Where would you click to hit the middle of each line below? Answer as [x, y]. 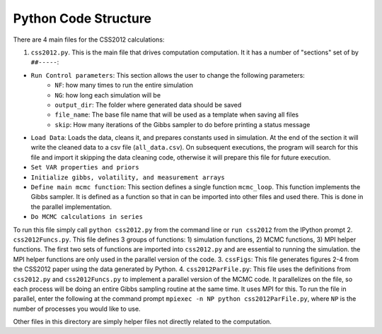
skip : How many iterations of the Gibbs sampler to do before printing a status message [183, 124]
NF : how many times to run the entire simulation [124, 85]
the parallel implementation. [71, 207]
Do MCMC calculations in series [87, 217]
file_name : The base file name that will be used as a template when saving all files [177, 115]
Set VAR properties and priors [85, 167]
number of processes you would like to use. [77, 309]
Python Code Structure [82, 18]
